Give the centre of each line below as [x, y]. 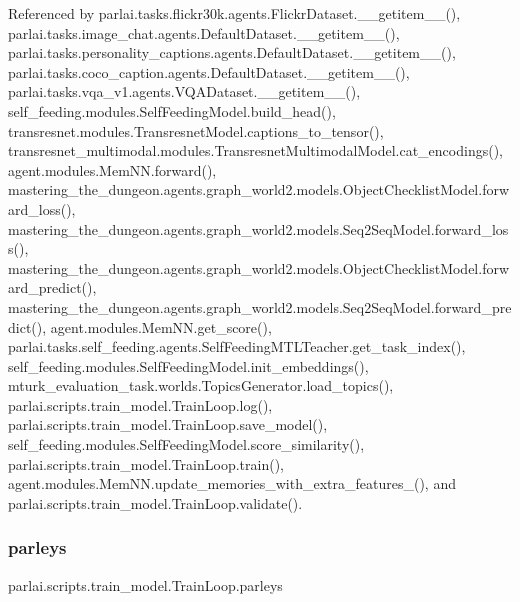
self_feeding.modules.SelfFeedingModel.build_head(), [172, 110]
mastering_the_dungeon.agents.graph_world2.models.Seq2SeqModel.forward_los [258, 228]
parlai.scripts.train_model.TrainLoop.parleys [145, 584]
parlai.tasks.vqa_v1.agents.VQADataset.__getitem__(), [184, 91]
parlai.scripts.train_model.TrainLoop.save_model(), [168, 424]
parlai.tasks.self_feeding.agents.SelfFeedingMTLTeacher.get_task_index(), [237, 346]
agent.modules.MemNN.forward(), [112, 169]
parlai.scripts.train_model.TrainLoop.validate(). [155, 502]
